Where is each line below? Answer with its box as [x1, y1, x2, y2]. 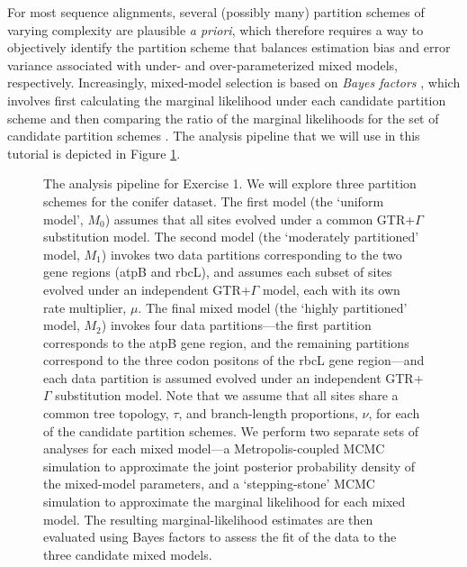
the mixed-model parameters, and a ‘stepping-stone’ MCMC [43, 474, 375, 493]
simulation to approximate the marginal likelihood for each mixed [43, 492, 406, 511]
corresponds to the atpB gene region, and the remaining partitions [43, 333, 409, 352]
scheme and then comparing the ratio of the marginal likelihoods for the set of [7, 108, 439, 127]
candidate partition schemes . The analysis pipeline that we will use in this [7, 126, 420, 145]
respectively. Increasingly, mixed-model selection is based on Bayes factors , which [7, 73, 461, 92]
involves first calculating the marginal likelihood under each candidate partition [7, 90, 446, 109]
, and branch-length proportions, [178, 404, 358, 423]
